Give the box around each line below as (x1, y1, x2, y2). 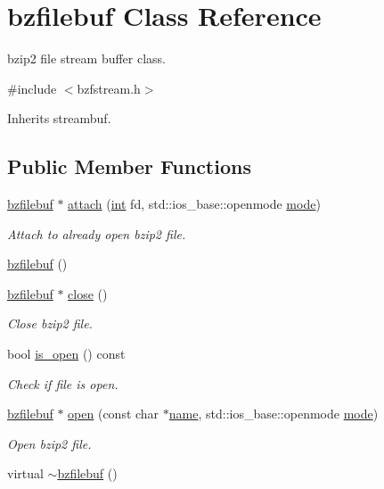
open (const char (68, 404, 159, 423)
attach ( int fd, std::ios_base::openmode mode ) (68, 195, 321, 213)
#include (7, 79, 57, 97)
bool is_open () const (7, 344, 126, 363)
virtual (7, 464, 44, 483)
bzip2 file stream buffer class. (7, 49, 167, 68)
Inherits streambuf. (7, 109, 111, 128)
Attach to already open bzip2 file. (7, 224, 186, 243)
